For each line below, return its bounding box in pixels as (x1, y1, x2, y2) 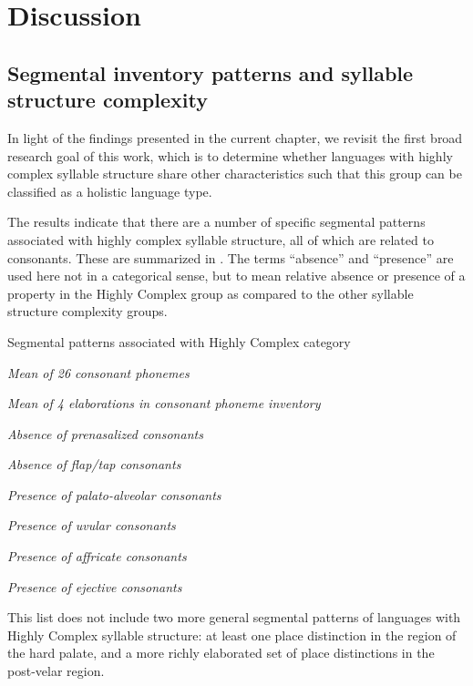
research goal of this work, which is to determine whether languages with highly (7, 146, 453, 165)
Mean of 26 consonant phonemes (7, 363, 190, 382)
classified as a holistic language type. (7, 181, 212, 200)
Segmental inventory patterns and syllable (7, 58, 414, 87)
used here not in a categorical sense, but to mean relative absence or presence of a (7, 266, 466, 285)
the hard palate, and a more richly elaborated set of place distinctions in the (7, 643, 435, 662)
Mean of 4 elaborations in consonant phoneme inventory (7, 394, 321, 413)
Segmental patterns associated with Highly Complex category (7, 332, 351, 351)
